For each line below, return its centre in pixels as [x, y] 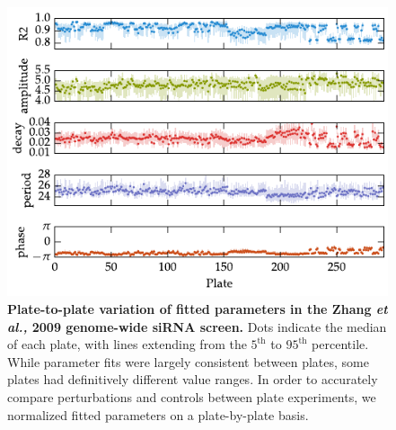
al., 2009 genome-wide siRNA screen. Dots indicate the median [197, 326]
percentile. [340, 344]
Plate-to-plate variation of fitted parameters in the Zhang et [198, 309]
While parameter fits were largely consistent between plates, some [188, 361]
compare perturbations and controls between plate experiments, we [192, 396]
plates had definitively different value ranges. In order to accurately [193, 379]
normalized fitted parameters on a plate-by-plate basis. [158, 414]
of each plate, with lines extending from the [127, 344]
